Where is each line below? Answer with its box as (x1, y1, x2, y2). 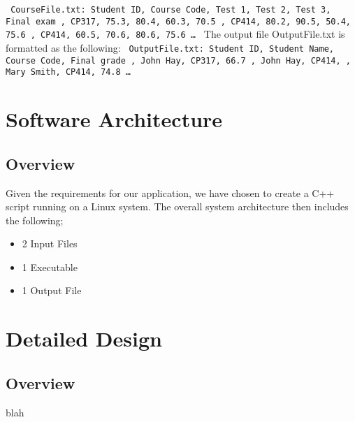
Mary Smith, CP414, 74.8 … (6, 67, 131, 78)
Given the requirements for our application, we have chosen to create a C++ (6, 185, 335, 200)
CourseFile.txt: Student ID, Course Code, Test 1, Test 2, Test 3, (10, 5, 331, 15)
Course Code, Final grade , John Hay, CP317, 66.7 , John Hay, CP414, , (6, 55, 351, 66)
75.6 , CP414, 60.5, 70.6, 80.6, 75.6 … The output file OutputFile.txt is (6, 27, 345, 41)
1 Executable (22, 259, 78, 274)
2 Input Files (22, 236, 78, 251)
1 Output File (22, 283, 82, 298)
